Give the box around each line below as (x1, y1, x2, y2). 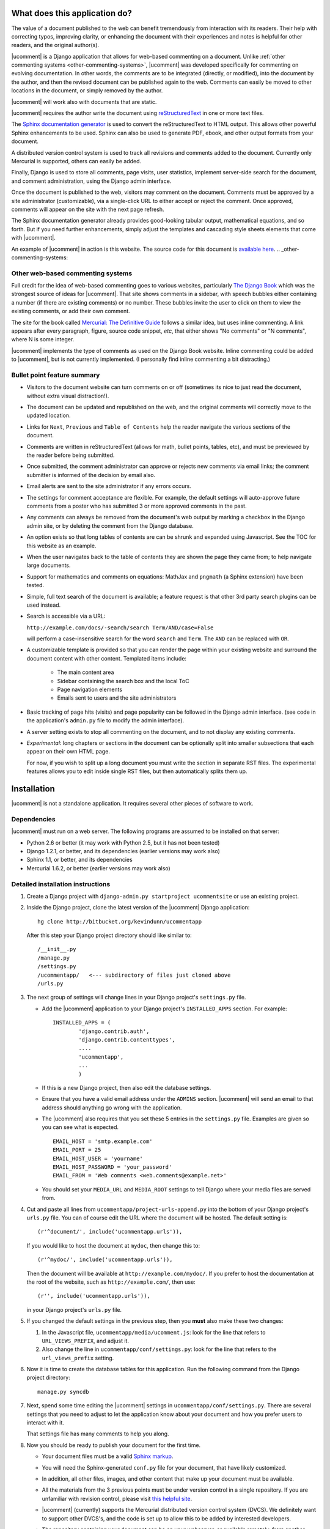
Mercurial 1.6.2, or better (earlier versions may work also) (26, 864, 170, 872)
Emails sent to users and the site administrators (57, 694, 177, 702)
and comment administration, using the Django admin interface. (11, 177, 172, 185)
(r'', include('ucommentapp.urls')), (37, 1292, 151, 1300)
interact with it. (26, 1419, 64, 1426)
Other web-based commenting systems (11, 269, 133, 278)
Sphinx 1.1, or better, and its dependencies (26, 856, 133, 864)
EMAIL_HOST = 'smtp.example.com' (53, 1138, 153, 1145)
